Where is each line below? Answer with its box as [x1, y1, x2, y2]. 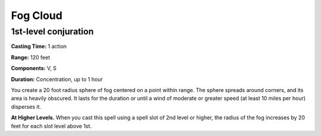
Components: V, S [11, 65, 56, 72]
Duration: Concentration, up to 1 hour [11, 75, 103, 83]
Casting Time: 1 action [11, 43, 67, 50]
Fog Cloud [11, 9, 62, 22]
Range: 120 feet [11, 53, 51, 61]
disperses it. [11, 103, 42, 110]
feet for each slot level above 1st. [11, 122, 92, 129]
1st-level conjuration [11, 26, 94, 37]
